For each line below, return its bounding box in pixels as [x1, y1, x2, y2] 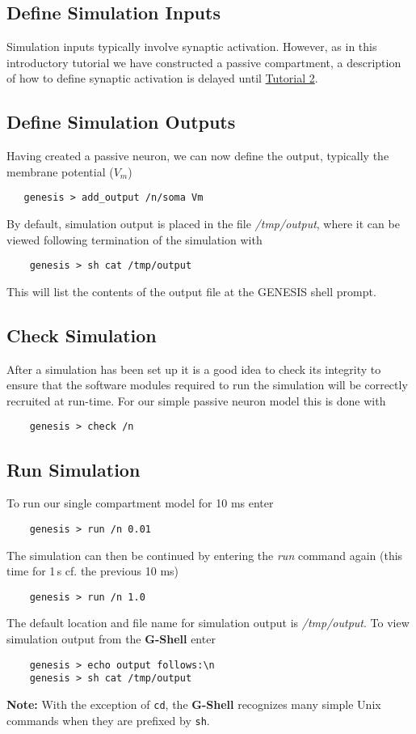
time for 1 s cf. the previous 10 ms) [6, 562, 179, 579]
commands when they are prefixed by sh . [6, 711, 210, 728]
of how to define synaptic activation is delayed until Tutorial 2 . [6, 70, 318, 87]
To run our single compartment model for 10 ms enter [6, 494, 274, 511]
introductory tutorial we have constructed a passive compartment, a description [6, 53, 401, 70]
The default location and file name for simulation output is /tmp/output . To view [6, 614, 410, 631]
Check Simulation [6, 322, 157, 347]
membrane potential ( [6, 163, 114, 180]
